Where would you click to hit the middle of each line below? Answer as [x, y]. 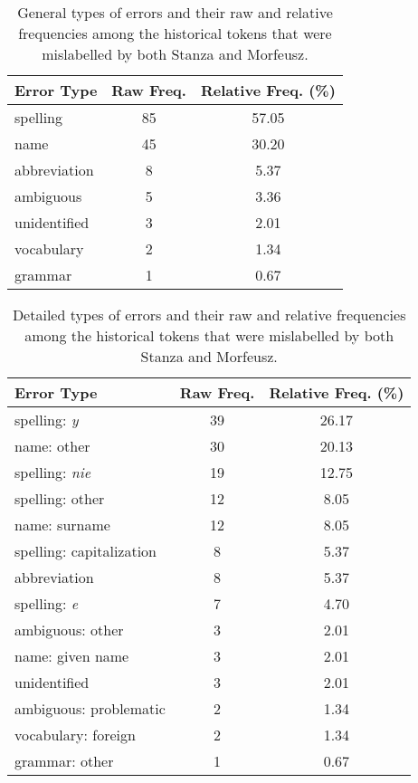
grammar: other [64, 761]
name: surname [62, 525]
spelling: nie [53, 472]
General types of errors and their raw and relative [175, 12]
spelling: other [60, 498]
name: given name [72, 656]
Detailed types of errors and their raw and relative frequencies [209, 315]
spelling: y [47, 420]
